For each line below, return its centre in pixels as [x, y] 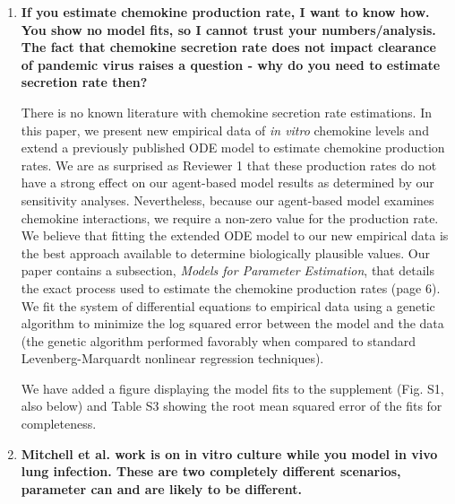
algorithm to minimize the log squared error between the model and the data [232, 323]
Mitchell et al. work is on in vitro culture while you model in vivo [229, 453]
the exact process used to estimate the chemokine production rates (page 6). [231, 287]
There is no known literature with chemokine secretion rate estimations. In [226, 112]
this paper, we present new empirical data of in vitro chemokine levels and [225, 130]
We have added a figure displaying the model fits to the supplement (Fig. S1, [232, 388]
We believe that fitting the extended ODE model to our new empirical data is [235, 235]
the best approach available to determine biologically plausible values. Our [225, 252]
